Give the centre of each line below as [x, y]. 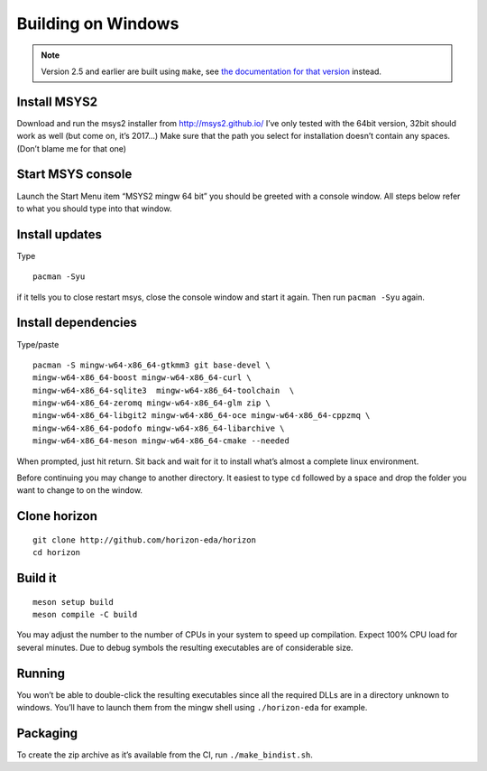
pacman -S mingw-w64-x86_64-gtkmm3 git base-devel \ [152, 365]
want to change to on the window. [80, 490]
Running [41, 673]
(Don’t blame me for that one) [71, 148]
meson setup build [74, 602]
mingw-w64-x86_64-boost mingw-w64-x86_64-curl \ [142, 378]
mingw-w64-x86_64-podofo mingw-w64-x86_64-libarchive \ [159, 428]
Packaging [47, 733]
